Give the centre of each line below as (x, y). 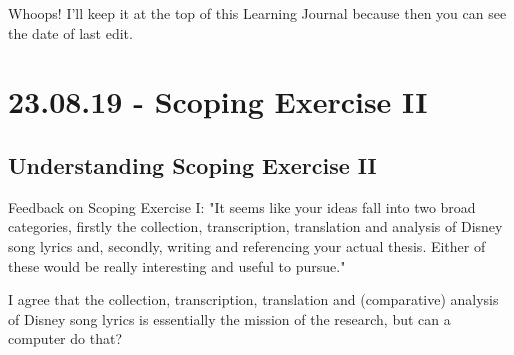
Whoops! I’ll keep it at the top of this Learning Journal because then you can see (257, 13)
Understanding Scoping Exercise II (192, 164)
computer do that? (65, 338)
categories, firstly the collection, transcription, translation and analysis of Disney (255, 226)
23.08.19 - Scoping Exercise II (218, 101)
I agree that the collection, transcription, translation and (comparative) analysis (253, 299)
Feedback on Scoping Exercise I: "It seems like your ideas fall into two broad (242, 206)
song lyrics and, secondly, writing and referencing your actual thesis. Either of (247, 245)
